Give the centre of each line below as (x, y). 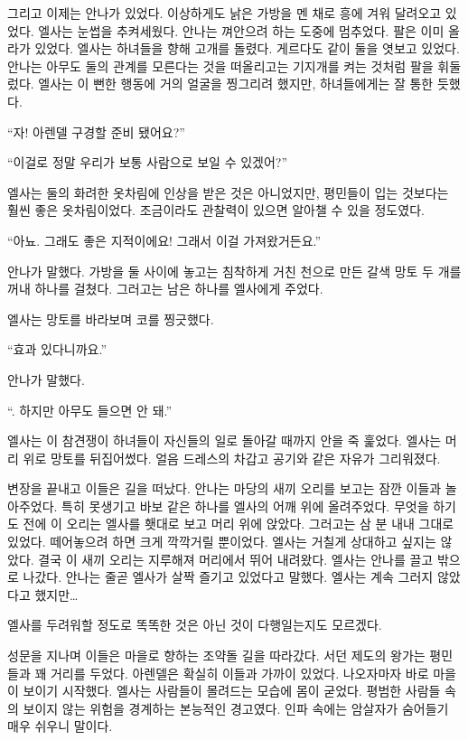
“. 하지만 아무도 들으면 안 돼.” (90, 410)
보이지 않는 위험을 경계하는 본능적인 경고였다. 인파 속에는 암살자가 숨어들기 (236, 708)
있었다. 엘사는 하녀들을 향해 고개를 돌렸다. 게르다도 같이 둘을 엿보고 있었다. (247, 48)
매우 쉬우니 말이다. (60, 726)
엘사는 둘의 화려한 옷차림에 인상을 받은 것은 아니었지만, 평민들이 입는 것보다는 (228, 192)
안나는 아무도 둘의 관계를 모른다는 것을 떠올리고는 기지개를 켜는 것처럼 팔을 (220, 66)
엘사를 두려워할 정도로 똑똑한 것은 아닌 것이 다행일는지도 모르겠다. (195, 625)
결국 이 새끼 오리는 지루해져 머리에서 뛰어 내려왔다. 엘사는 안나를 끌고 (236, 559)
